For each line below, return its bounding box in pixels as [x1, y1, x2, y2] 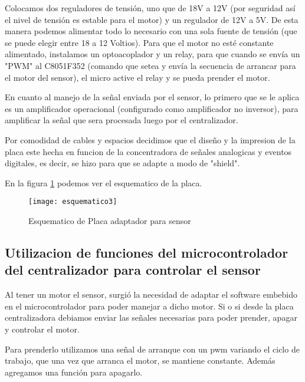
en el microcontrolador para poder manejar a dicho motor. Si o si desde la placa [5, 299, 294, 312]
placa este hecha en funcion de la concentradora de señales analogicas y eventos [5, 145, 292, 157]
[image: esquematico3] [28, 197, 117, 206]
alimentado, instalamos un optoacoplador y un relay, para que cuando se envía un [5, 48, 300, 60]
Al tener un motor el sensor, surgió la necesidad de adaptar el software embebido [5, 288, 298, 301]
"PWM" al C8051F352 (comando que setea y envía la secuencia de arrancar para [5, 59, 296, 71]
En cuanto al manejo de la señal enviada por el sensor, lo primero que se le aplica [5, 91, 300, 103]
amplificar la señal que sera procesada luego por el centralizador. [5, 114, 238, 126]
